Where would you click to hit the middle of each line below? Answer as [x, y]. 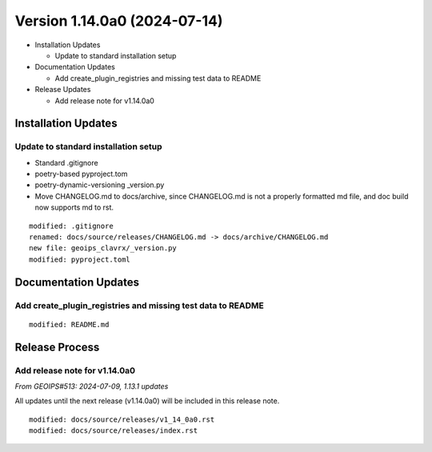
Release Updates [63, 90]
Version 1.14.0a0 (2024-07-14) [119, 21]
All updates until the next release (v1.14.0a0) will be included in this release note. [147, 401]
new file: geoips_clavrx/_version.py [103, 248]
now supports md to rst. [74, 207]
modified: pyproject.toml [80, 259]
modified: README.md [69, 324]
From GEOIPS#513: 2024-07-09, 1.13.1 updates [92, 386]
